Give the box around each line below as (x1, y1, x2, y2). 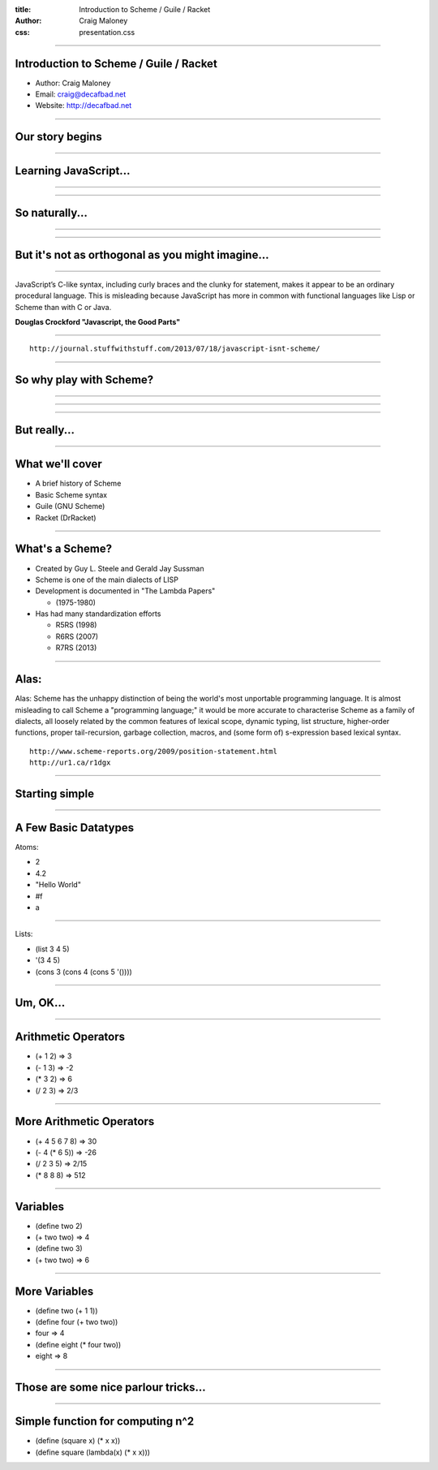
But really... (15, 423, 75, 438)
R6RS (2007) (55, 632, 99, 641)
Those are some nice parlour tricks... (15, 1381, 206, 1395)
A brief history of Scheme (35, 479, 122, 489)
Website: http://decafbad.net (35, 101, 132, 110)
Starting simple (15, 787, 95, 800)
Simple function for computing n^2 (15, 1415, 195, 1429)
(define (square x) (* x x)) (35, 1436, 121, 1446)
